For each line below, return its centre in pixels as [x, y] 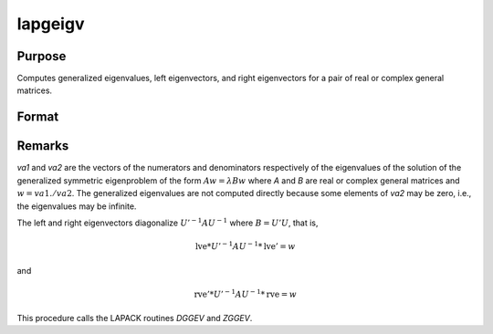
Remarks [43, 146]
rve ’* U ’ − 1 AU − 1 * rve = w [245, 293]
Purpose [42, 56]
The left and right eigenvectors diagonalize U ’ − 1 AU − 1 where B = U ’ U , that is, [168, 222]
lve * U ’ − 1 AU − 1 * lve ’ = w [245, 246]
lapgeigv [51, 24]
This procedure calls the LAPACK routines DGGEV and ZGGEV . [135, 318]
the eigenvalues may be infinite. [77, 206]
